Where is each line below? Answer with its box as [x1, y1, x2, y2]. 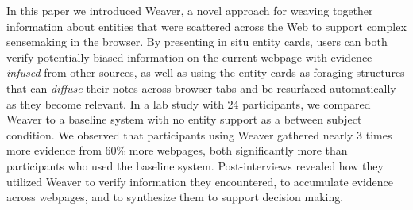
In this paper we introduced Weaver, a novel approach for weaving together [6, 2, 373, 18]
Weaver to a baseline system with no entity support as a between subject [6, 111, 362, 128]
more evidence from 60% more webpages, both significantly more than [6, 142, 348, 158]
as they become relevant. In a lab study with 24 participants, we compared [6, 95, 371, 112]
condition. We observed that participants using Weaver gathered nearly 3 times [6, 126, 392, 143]
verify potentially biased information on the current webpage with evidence [6, 48, 372, 65]
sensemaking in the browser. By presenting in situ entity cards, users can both [6, 33, 388, 50]
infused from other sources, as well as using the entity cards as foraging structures [6, 64, 405, 81]
